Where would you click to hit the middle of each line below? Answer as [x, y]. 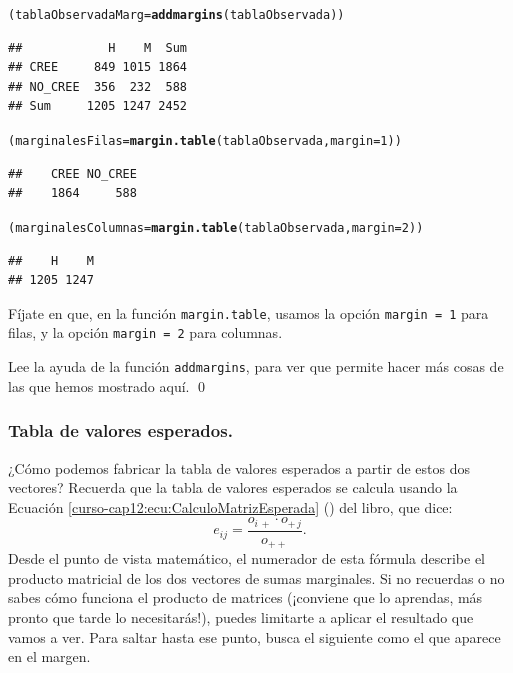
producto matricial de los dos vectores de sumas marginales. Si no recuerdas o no [256, 577]
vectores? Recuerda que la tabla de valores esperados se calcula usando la [233, 487]
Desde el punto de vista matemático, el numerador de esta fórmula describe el [246, 558]
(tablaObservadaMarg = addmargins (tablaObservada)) [176, 15]
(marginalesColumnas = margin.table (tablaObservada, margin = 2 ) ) [216, 227]
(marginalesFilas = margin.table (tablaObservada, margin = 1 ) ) [205, 141]
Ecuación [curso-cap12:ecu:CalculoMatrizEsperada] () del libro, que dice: [230, 506]
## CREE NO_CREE [72, 173]
